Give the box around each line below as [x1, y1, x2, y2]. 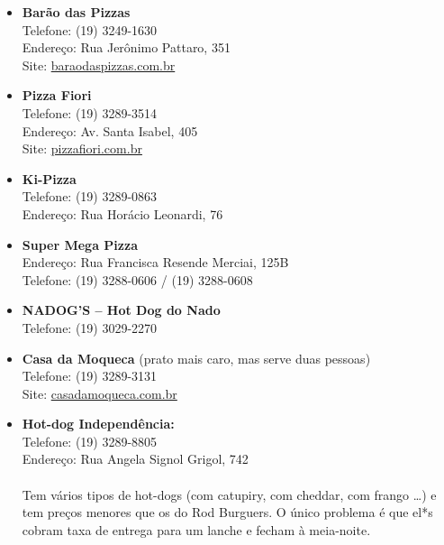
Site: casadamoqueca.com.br [22, 383, 177, 402]
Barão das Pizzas [22, 3, 131, 21]
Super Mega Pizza [22, 235, 138, 254]
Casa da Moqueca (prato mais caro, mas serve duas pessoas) [22, 348, 371, 367]
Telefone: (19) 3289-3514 [22, 103, 158, 122]
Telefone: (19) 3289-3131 [22, 366, 158, 385]
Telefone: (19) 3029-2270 [22, 318, 158, 337]
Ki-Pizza [22, 169, 77, 188]
